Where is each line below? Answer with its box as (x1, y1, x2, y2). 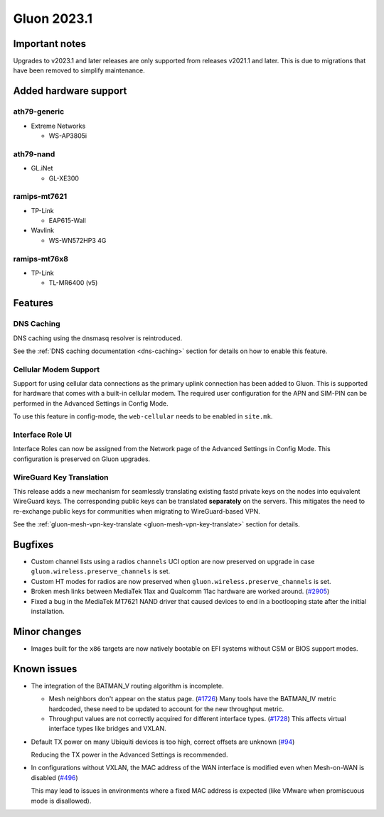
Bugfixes (13, 539, 54, 551)
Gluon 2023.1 (13, 11, 92, 26)
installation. (31, 607, 65, 615)
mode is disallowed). (31, 796, 92, 805)
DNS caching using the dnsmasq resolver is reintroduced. (13, 334, 183, 342)
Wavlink (31, 226, 55, 234)
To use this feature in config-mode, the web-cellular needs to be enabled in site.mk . (13, 412, 273, 421)
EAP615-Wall (48, 217, 87, 225)
